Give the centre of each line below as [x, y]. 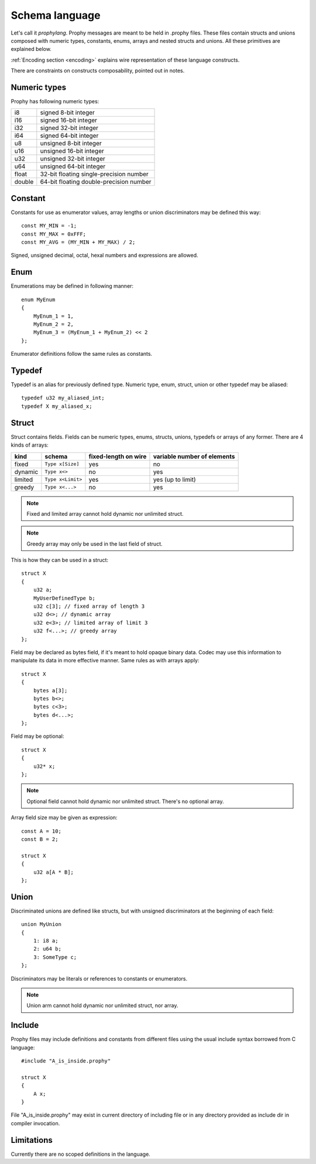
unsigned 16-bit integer [72, 151]
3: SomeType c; [55, 957]
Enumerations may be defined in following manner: [72, 286]
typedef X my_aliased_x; [57, 406]
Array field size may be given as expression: [64, 818]
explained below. [31, 49]
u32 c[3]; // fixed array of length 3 [89, 606]
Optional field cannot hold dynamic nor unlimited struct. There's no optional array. [125, 801]
